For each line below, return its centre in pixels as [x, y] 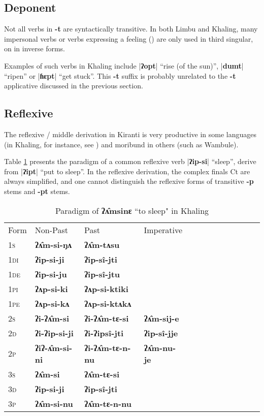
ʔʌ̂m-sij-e [161, 318]
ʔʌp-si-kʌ [52, 303]
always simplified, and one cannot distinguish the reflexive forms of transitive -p [129, 181]
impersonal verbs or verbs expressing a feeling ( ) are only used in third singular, [129, 38]
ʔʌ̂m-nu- [160, 347]
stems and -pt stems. [37, 191]
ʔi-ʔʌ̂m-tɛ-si [107, 318]
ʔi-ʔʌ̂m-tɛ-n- [108, 347]
